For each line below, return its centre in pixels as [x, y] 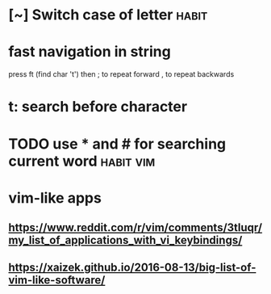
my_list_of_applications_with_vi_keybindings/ [125, 240]
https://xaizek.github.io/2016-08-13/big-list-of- [132, 268]
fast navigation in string [90, 52]
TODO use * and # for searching [117, 144]
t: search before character [98, 107]
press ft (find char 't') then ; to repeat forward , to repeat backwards [121, 74]
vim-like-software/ [57, 280]
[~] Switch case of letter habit [108, 15]
